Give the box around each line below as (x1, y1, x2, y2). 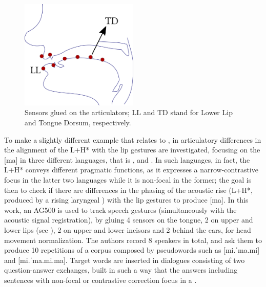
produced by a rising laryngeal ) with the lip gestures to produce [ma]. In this (4, 194, 249, 205)
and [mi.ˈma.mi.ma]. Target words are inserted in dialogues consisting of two (4, 254, 245, 265)
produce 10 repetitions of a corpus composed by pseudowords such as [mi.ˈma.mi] (4, 245, 260, 255)
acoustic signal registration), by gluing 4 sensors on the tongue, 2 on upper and (4, 214, 253, 225)
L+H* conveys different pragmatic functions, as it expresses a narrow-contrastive (4, 164, 258, 175)
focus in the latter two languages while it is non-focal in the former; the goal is (4, 174, 252, 185)
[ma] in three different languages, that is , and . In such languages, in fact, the (4, 154, 250, 165)
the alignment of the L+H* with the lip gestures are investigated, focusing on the (4, 144, 260, 155)
